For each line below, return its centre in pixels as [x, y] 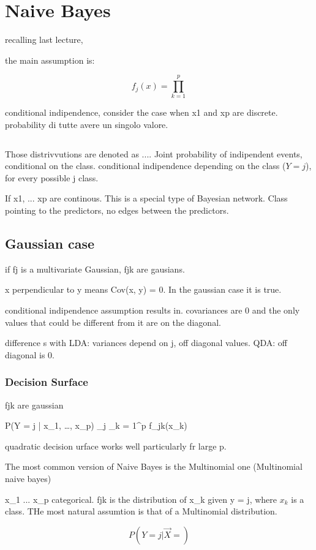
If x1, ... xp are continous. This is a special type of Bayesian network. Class [146, 198]
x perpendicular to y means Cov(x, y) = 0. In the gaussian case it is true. [143, 289]
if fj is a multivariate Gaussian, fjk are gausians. [95, 269]
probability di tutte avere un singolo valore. [87, 125]
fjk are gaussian [34, 405]
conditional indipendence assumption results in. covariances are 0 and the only [152, 310]
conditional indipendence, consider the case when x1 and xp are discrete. [141, 112]
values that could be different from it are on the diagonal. [113, 322]
